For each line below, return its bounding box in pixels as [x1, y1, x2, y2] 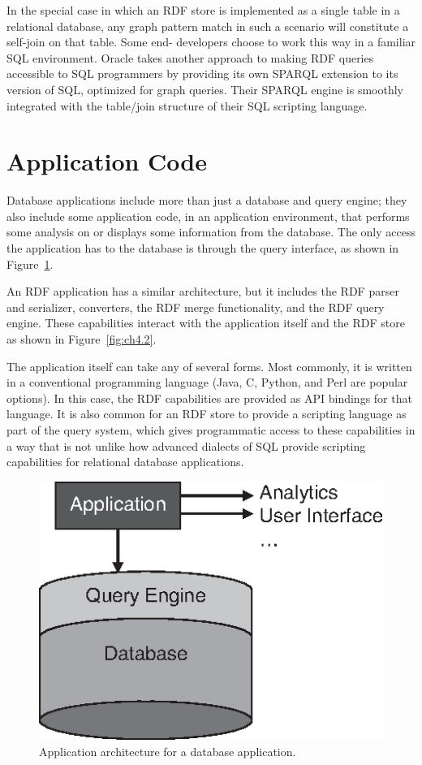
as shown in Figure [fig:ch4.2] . [6, 331, 157, 348]
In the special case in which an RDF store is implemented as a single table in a [6, 2, 400, 18]
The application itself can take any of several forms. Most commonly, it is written [6, 357, 412, 374]
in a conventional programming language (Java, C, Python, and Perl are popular [6, 374, 408, 391]
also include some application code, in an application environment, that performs [6, 207, 410, 224]
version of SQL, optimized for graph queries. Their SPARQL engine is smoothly [6, 80, 403, 97]
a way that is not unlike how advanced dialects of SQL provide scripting [6, 437, 366, 454]
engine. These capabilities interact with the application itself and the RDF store [6, 314, 405, 331]
